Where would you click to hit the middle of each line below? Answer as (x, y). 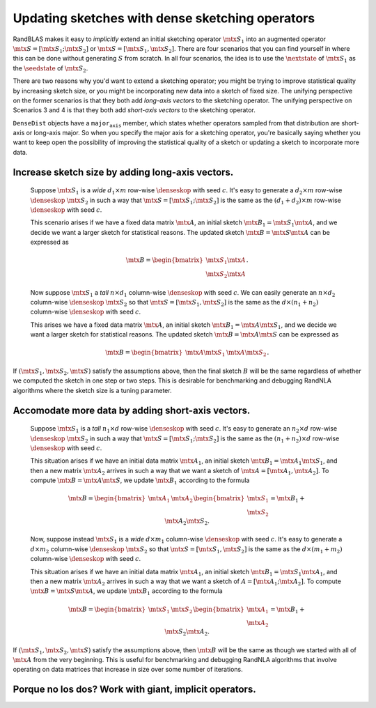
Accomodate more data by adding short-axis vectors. (132, 410)
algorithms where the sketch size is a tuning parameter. (92, 390)
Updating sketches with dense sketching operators (164, 18)
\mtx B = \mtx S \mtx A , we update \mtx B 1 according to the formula (126, 592)
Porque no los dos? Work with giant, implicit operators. (135, 690)
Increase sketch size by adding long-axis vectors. (123, 172)
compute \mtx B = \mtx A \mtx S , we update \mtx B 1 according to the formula (140, 481)
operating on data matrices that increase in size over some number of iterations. (128, 670)
